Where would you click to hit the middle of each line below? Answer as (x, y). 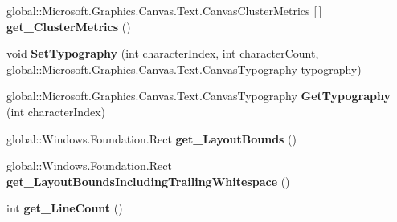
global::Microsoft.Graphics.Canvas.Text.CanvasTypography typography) (184, 69)
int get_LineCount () (65, 208)
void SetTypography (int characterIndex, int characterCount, (163, 53)
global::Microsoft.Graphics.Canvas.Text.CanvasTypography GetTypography (198, 96)
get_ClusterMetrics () (69, 26)
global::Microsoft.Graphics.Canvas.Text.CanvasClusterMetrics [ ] (164, 10)
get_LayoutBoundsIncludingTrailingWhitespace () (148, 181)
